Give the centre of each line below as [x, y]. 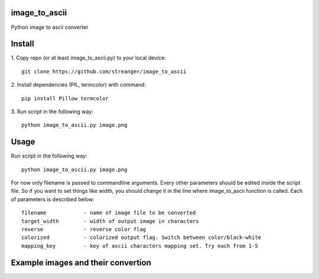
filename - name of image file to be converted [109, 213]
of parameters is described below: [53, 199]
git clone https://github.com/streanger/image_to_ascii [104, 71]
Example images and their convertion [81, 262]
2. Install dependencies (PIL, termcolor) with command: [78, 85]
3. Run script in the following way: [52, 111]
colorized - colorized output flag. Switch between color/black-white [141, 238]
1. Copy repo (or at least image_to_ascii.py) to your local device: [89, 58]
